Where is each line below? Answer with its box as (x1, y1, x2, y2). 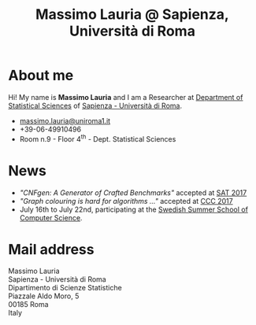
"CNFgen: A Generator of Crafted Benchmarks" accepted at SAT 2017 (19, 187, 247, 198)
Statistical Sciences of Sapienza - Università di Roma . (8, 101, 183, 110)
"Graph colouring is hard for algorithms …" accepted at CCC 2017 (19, 196, 234, 205)
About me (8, 67, 74, 84)
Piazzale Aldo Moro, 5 (8, 291, 80, 301)
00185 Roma (8, 300, 49, 309)
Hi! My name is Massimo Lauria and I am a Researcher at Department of (8, 92, 243, 102)
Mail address (8, 240, 95, 258)
